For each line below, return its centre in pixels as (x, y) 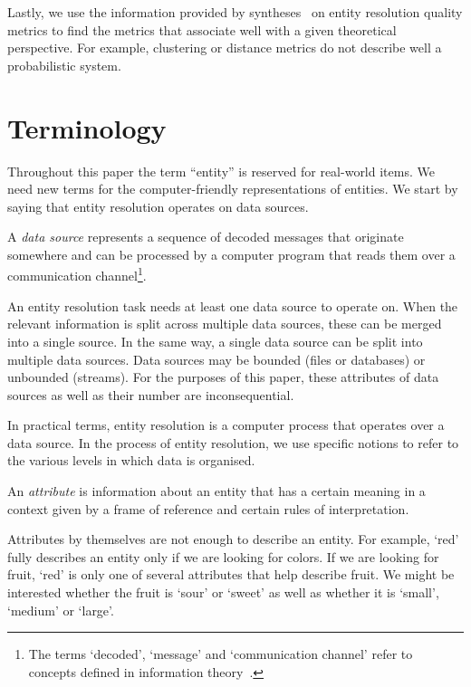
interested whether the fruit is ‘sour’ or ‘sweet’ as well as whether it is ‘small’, (223, 592)
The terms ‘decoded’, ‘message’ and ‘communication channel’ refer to (221, 654)
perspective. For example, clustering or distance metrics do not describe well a (225, 48)
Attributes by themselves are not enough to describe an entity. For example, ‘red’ (233, 539)
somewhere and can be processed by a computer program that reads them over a (231, 254)
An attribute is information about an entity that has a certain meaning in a (216, 491)
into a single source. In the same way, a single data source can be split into (215, 341)
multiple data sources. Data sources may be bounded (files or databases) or (216, 359)
